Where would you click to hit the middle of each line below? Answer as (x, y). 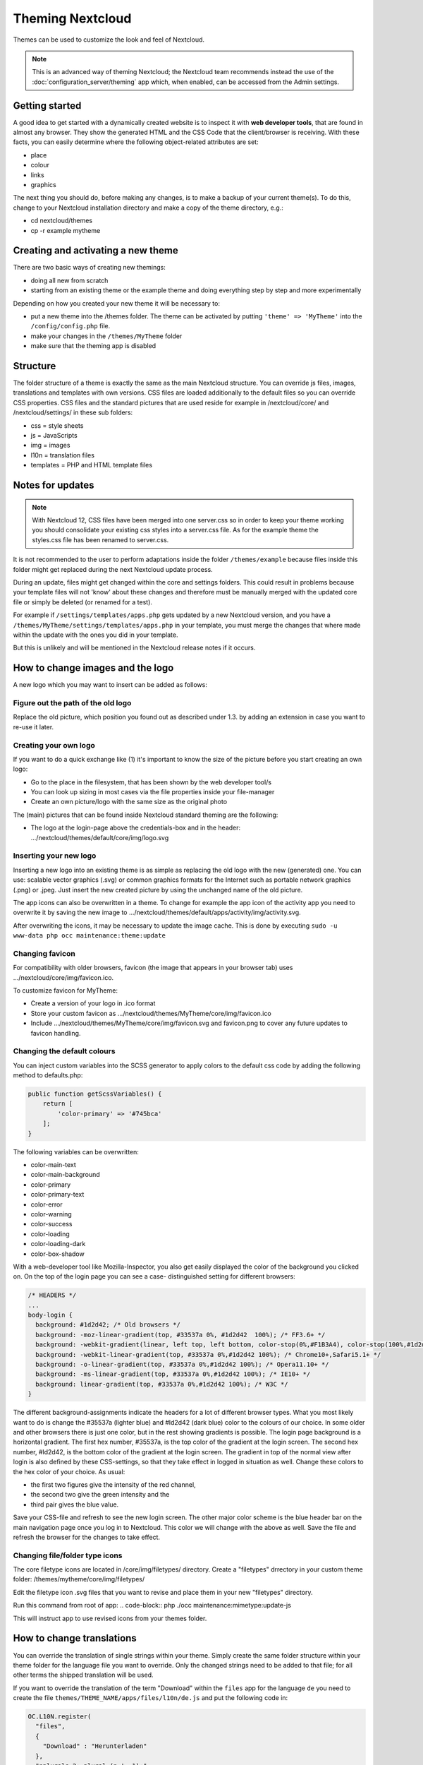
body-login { (50, 1315)
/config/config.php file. (70, 326)
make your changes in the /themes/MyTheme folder (106, 336)
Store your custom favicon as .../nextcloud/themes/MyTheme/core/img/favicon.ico (151, 1013)
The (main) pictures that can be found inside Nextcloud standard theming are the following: (146, 815)
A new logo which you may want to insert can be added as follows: (110, 685)
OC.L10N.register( (60, 1717)
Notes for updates (54, 485)
